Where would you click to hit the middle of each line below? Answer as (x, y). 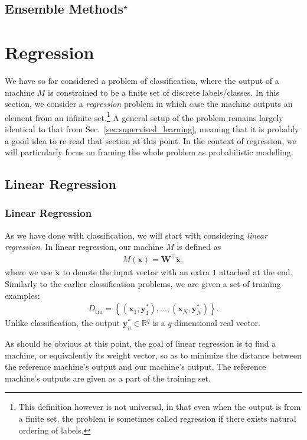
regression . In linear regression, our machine (84, 247)
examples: (22, 295)
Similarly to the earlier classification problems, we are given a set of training (143, 284)
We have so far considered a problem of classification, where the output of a (142, 80)
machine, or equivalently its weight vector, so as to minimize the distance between (153, 355)
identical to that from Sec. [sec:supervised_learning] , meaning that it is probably (152, 128)
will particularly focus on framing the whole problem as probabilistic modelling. (149, 152)
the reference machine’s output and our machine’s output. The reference (135, 366)
